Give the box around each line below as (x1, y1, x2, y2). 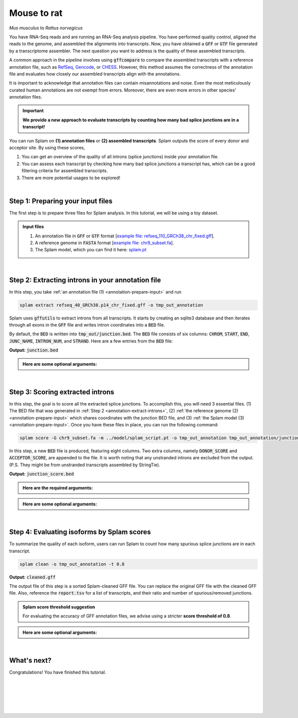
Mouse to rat (9, 7, 63, 18)
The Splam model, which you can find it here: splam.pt (35, 247, 147, 253)
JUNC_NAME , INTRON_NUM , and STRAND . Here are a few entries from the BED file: (9, 338, 173, 344)
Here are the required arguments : (22, 485, 93, 491)
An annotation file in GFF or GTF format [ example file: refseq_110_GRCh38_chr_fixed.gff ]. (35, 233, 215, 239)
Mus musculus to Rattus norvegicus (9, 25, 83, 31)
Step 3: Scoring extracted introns (9, 388, 114, 396)
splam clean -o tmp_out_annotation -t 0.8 (19, 561, 125, 567)
